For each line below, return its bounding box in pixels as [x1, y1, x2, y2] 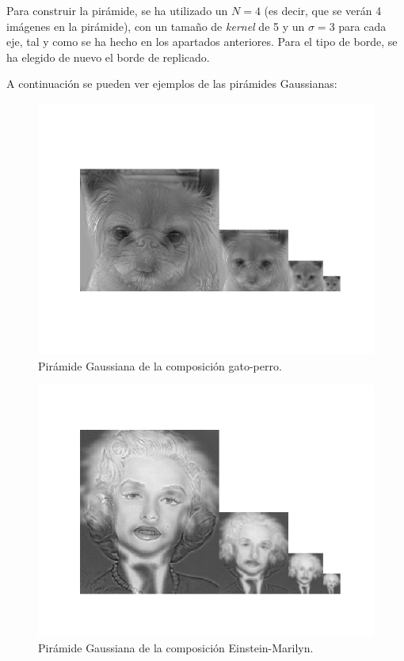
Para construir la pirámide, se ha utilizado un [6, 2, 228, 18]
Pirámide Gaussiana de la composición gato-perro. [38, 357, 282, 374]
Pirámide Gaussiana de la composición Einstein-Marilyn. [38, 639, 314, 655]
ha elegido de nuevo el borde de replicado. [6, 48, 210, 65]
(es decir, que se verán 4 [264, 2, 382, 18]
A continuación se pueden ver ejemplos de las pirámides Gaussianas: [6, 75, 337, 92]
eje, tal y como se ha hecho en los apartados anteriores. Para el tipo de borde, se [6, 33, 398, 50]
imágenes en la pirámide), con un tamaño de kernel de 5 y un [6, 17, 305, 34]
